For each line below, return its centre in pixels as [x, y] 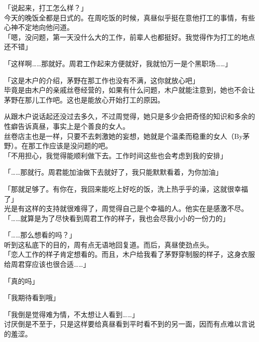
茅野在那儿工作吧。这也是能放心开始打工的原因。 [84, 99]
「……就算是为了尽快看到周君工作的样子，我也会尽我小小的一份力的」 [117, 218]
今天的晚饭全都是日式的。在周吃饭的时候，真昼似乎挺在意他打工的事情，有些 [129, 17]
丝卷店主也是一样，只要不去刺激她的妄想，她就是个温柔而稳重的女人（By [124, 136]
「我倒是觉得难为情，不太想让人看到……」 [71, 314]
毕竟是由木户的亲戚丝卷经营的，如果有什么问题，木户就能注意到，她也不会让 [129, 90]
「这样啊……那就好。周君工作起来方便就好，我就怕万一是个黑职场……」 [118, 63]
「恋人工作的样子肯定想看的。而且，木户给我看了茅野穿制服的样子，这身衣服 [129, 254]
